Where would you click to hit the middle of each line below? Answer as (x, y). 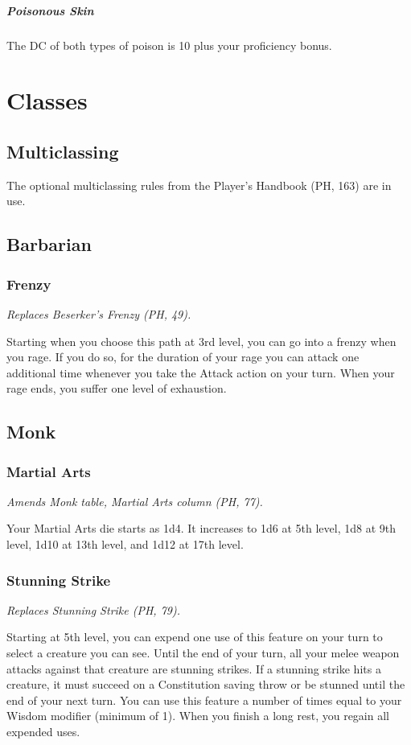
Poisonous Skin (50, 10)
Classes (47, 100)
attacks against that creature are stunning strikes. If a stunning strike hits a (194, 668)
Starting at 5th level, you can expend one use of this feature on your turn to (195, 637)
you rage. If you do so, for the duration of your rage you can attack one (183, 357)
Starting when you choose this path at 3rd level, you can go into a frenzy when (201, 341)
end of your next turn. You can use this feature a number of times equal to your (204, 700)
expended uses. (43, 732)
